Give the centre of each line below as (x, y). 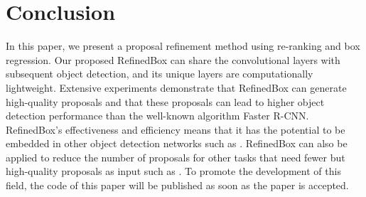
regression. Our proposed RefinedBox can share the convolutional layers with (173, 59)
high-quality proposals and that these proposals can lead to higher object (165, 101)
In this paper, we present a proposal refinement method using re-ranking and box (183, 46)
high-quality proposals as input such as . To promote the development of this (173, 171)
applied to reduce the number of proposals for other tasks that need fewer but (176, 157)
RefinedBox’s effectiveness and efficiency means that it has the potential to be (176, 129)
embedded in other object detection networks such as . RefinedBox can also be (177, 143)
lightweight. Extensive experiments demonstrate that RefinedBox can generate (176, 87)
